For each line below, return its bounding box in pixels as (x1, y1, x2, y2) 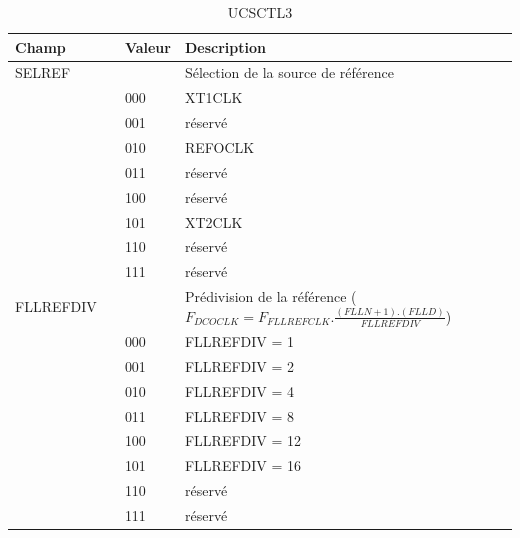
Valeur (124, 36, 171, 57)
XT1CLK (184, 87, 243, 108)
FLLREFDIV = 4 (184, 380, 295, 401)
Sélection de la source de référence (184, 62, 394, 83)
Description (184, 36, 266, 57)
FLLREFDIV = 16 (184, 455, 302, 476)
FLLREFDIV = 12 (184, 430, 302, 451)
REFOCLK (184, 136, 255, 157)
